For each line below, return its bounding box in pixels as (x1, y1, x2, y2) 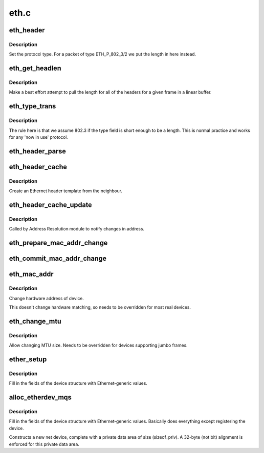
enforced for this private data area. (9, 441, 79, 447)
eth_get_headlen (9, 64, 61, 73)
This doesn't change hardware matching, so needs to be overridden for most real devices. (9, 304, 191, 310)
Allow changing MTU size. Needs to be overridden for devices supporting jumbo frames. (9, 342, 188, 348)
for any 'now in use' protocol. (9, 134, 68, 140)
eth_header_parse (9, 147, 66, 155)
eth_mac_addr (9, 270, 54, 278)
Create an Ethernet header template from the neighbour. (9, 188, 122, 194)
